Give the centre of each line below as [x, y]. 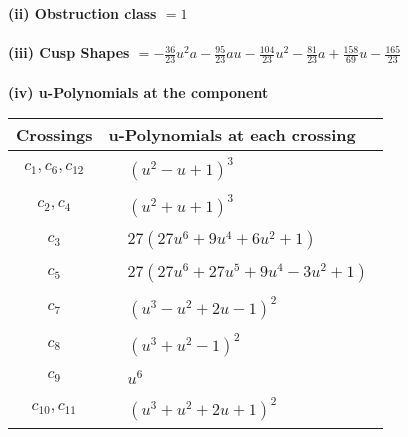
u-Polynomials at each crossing [232, 135]
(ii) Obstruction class [82, 13]
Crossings [54, 135]
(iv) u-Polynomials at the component [138, 91]
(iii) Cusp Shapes [69, 52]
